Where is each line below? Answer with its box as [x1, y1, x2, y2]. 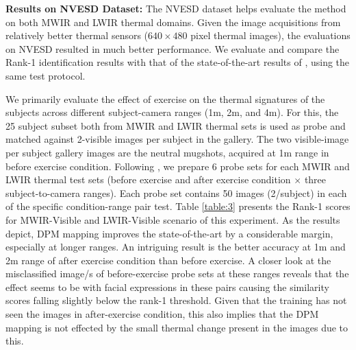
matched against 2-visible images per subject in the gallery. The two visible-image [5, 132, 349, 146]
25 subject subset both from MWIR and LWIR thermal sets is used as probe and [5, 118, 346, 132]
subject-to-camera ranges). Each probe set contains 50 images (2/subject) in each [5, 185, 347, 200]
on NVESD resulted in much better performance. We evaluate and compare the [5, 41, 340, 56]
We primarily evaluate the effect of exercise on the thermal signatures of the [5, 91, 325, 106]
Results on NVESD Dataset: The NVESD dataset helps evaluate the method [5, 1, 346, 15]
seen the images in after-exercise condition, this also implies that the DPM [5, 307, 319, 321]
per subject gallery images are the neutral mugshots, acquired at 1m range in [5, 145, 329, 159]
